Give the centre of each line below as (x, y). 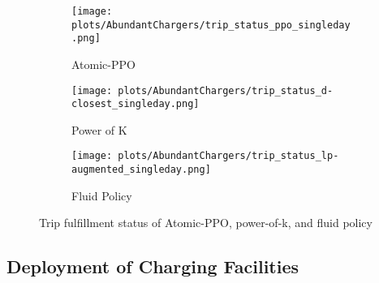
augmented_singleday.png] (141, 170)
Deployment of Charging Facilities (153, 266)
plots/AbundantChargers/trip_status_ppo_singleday (211, 25)
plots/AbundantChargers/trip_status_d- (226, 90)
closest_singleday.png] (136, 104)
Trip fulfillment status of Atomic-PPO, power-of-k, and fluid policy (206, 223)
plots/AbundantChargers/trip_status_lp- (228, 156)
